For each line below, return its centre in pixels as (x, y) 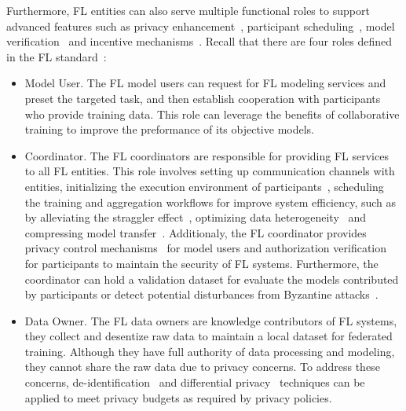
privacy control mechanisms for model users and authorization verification (206, 248)
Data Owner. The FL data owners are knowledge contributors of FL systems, (211, 320)
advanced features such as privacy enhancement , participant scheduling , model (201, 26)
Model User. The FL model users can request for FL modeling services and (205, 83)
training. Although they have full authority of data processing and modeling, (210, 351)
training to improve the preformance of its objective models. (169, 129)
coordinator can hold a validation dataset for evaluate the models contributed (212, 279)
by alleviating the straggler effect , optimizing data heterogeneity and (196, 217)
